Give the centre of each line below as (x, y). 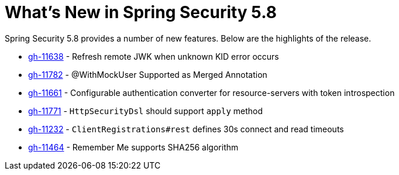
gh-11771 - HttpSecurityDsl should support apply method (146, 111)
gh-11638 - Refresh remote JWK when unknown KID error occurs (154, 56)
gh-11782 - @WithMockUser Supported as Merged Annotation (148, 74)
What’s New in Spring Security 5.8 (141, 12)
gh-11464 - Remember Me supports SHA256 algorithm (133, 147)
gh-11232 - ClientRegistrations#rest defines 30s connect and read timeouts (186, 129)
